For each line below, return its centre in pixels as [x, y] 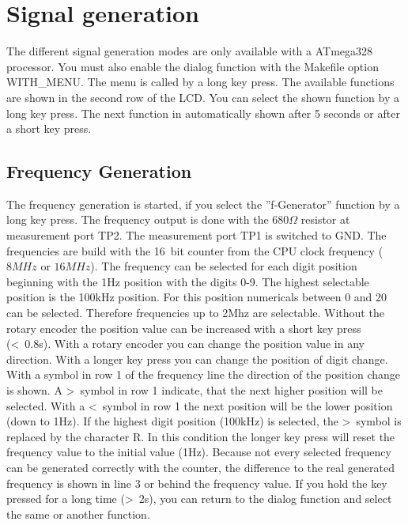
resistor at [325, 219]
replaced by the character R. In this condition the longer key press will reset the [201, 436]
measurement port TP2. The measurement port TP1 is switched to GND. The [196, 235]
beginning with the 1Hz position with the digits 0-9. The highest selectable [188, 281]
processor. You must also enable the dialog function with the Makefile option [193, 66]
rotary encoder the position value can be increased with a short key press [184, 328]
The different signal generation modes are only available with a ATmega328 [190, 51]
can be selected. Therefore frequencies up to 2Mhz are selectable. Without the [195, 313]
